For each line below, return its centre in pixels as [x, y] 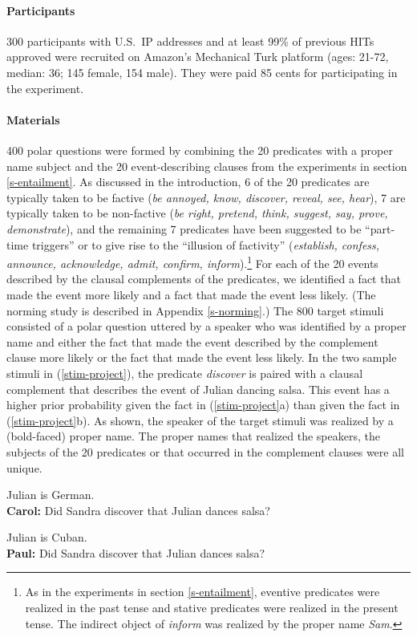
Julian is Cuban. [47, 537]
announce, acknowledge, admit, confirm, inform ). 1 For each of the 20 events [192, 262]
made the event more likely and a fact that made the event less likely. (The [191, 294]
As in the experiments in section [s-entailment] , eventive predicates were [202, 592]
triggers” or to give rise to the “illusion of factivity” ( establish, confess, [206, 244]
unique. [24, 467]
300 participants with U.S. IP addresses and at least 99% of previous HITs [190, 41]
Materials [33, 119]
